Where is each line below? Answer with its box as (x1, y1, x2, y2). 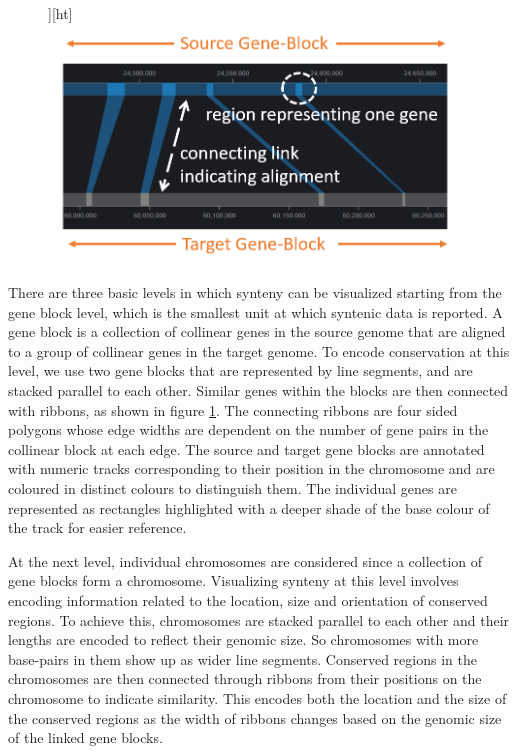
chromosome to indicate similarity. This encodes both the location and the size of (8, 687, 507, 708)
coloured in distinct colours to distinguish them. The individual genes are (8, 478, 457, 499)
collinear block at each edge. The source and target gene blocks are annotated (8, 438, 485, 459)
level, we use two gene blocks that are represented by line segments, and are (8, 360, 473, 381)
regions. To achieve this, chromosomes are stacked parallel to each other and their (8, 609, 510, 630)
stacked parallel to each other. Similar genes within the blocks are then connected (8, 380, 509, 401)
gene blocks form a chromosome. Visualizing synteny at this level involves (8, 570, 459, 591)
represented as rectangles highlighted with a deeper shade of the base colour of (8, 497, 490, 518)
